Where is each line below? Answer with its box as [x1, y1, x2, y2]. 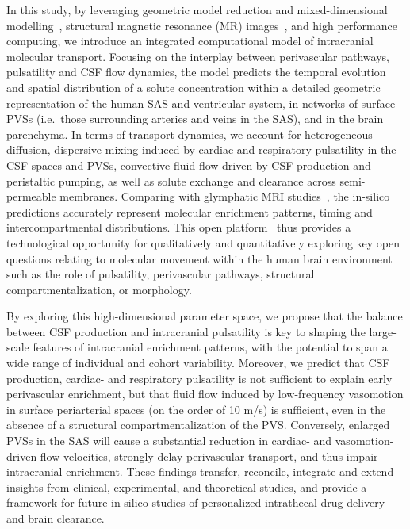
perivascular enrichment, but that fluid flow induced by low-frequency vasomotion [6, 385, 404, 402]
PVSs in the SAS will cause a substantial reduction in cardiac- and [6, 432, 332, 449]
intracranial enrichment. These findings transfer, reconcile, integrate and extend [6, 463, 394, 480]
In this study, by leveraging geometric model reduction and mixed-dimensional [6, 2, 388, 17]
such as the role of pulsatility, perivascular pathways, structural [6, 266, 315, 282]
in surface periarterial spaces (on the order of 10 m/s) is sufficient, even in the [6, 401, 386, 417]
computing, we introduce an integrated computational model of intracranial [6, 33, 374, 49]
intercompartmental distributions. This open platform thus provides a [6, 219, 351, 236]
